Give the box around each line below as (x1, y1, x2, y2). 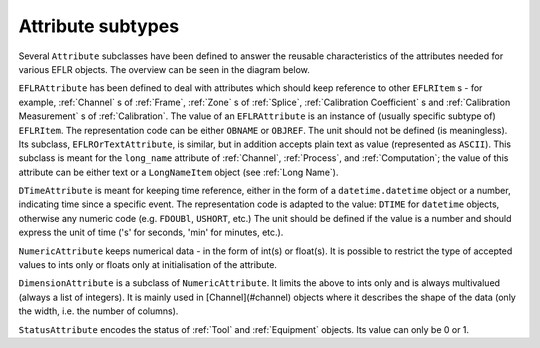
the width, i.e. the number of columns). (18, 305, 179, 317)
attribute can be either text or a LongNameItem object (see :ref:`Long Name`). (18, 166, 339, 178)
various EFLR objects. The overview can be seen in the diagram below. (18, 63, 310, 75)
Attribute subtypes (18, 15, 180, 37)
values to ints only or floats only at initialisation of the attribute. (18, 259, 277, 271)
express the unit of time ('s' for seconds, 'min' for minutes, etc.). (18, 226, 284, 239)
